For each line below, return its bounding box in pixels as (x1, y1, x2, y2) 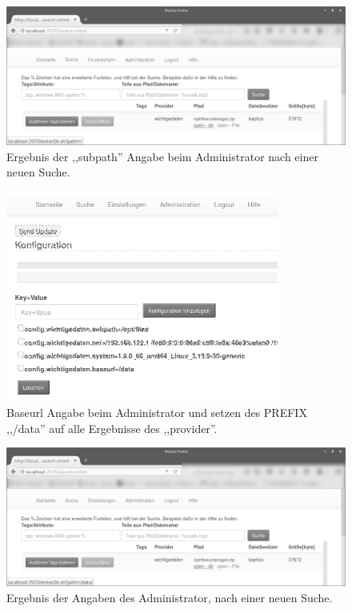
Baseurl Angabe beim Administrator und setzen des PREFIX (6, 404, 307, 421)
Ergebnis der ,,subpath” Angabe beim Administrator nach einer (6, 148, 318, 164)
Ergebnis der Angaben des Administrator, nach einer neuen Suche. (6, 589, 333, 605)
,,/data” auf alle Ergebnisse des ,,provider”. (6, 419, 218, 436)
